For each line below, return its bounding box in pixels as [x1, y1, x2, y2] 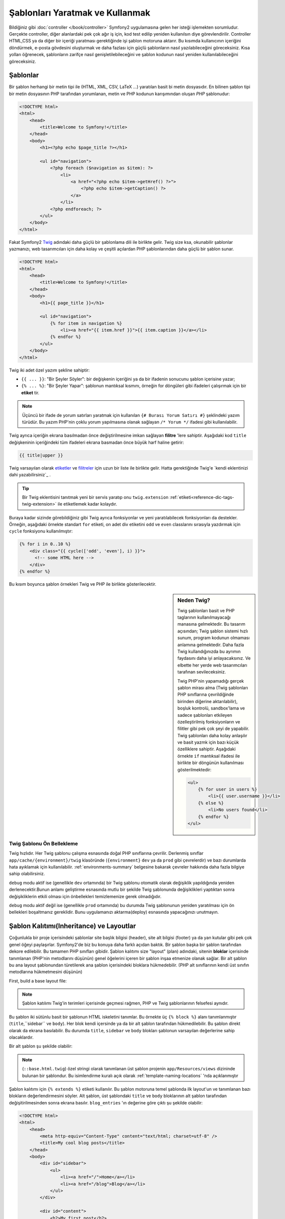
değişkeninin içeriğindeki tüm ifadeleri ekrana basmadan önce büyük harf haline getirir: [9, 439, 184, 445]
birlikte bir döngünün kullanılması [177, 760, 244, 766]
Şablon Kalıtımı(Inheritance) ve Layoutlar [9, 922, 136, 930]
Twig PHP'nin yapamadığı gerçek [177, 678, 244, 684]
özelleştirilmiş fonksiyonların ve [177, 719, 241, 725]
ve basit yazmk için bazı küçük [177, 739, 239, 746]
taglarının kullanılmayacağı [177, 614, 231, 620]
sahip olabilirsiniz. [9, 871, 45, 877]
